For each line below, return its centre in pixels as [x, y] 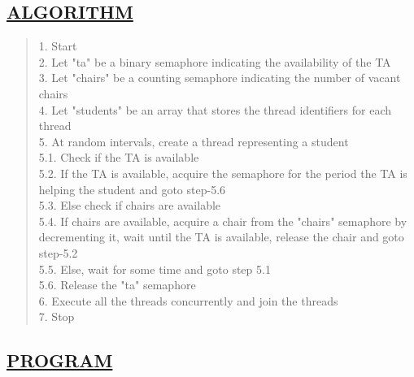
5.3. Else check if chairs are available [130, 205]
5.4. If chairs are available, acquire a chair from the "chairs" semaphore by [223, 221]
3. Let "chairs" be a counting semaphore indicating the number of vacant [220, 78]
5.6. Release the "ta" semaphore [117, 285]
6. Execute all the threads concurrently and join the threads [188, 300]
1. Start [58, 46]
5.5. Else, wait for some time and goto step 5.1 [155, 269]
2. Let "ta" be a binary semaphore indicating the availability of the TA [215, 61]
